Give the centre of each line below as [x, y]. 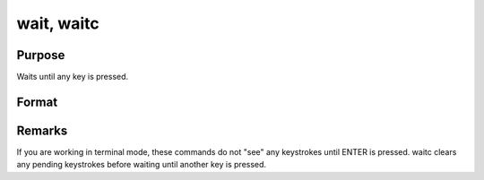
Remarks [42, 130]
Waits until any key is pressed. [73, 77]
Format [37, 102]
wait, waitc [58, 23]
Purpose [41, 55]
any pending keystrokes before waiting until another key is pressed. [142, 165]
